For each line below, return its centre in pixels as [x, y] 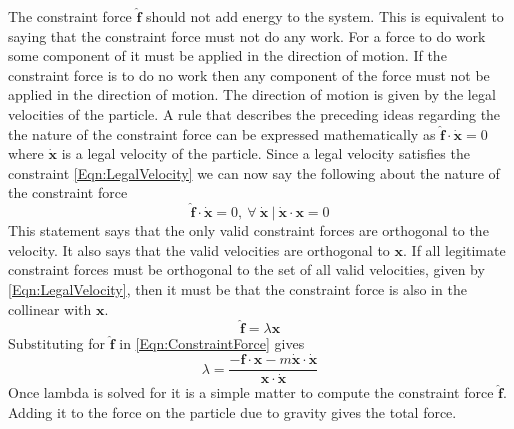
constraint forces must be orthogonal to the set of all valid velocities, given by [246, 269]
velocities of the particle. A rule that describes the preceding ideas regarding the [254, 113]
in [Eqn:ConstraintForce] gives [212, 343]
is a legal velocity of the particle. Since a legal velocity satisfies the [265, 153]
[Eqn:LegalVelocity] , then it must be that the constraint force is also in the [237, 288]
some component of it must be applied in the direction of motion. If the [227, 55]
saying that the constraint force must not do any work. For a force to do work [247, 35]
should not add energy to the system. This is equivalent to [325, 16]
